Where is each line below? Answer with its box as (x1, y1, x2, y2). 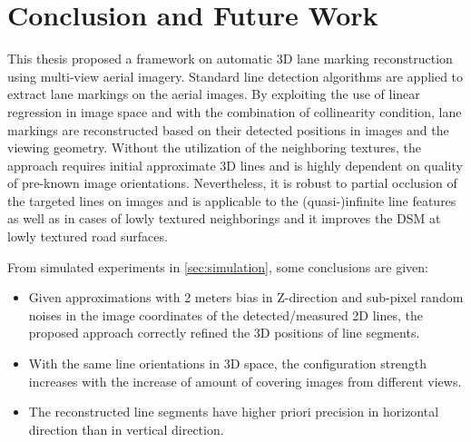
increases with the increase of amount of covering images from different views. (28, 371, 462, 390)
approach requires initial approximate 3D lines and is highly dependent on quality (7, 155, 463, 174)
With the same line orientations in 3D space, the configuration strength (28, 354, 427, 373)
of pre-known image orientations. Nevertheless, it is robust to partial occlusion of (7, 173, 457, 192)
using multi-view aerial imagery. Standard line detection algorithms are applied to (7, 66, 464, 85)
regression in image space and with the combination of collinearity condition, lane (7, 102, 462, 121)
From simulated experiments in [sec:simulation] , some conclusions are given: (7, 257, 429, 276)
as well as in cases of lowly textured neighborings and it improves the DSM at (7, 209, 441, 228)
